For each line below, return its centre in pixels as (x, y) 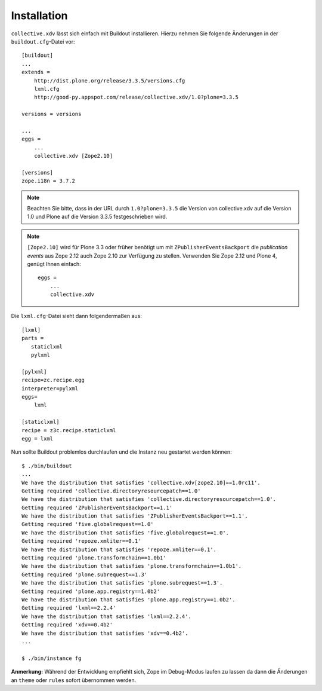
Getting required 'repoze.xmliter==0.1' (81, 541)
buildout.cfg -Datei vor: (43, 41)
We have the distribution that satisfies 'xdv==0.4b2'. (105, 633)
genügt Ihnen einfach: (54, 264)
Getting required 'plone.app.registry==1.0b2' (91, 591)
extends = (36, 72)
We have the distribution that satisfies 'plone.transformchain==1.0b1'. (132, 566)
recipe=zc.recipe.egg (53, 380)
